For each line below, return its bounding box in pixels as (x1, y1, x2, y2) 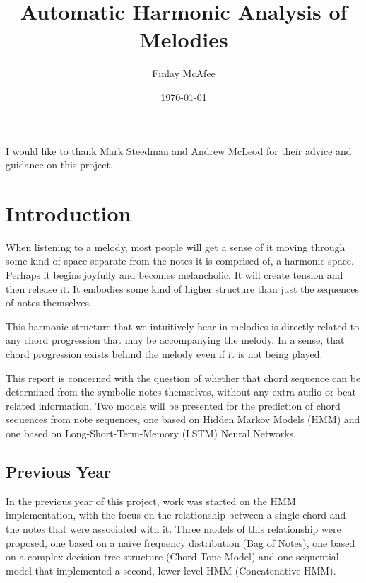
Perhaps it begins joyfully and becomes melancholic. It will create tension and (6, 267, 343, 282)
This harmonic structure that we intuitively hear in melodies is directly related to (6, 318, 360, 333)
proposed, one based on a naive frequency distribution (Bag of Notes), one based (6, 535, 355, 550)
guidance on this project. (6, 157, 113, 172)
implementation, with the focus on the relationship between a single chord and (6, 507, 346, 522)
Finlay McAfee (152, 66, 216, 81)
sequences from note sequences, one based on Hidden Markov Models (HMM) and (6, 412, 360, 427)
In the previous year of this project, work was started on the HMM (6, 493, 296, 508)
